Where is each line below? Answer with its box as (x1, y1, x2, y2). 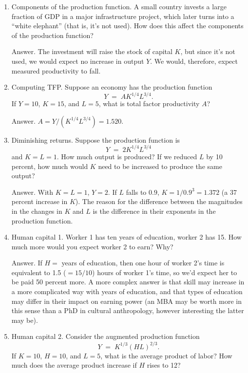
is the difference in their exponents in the (93, 205, 216, 216)
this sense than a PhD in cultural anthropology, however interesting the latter (11, 305, 244, 316)
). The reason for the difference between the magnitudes (75, 196, 243, 206)
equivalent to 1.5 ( (11, 267, 66, 277)
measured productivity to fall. (11, 65, 101, 75)
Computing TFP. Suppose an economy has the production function (11, 82, 212, 92)
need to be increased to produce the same (98, 161, 222, 171)
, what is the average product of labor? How (100, 350, 232, 360)
